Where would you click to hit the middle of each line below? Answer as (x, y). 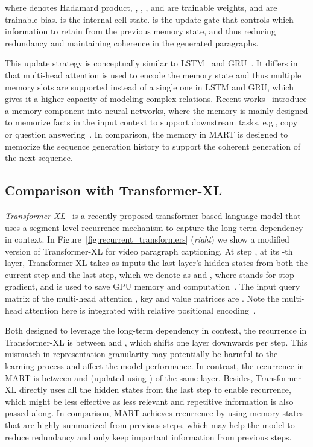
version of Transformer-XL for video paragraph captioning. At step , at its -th (149, 251)
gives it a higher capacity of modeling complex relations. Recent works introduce (156, 99)
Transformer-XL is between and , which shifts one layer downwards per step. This (156, 342)
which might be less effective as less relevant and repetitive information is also (149, 401)
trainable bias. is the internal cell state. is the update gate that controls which (149, 19)
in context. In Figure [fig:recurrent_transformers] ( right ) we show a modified (147, 239)
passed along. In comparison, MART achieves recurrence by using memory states (154, 413)
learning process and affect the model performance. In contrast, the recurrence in (155, 366)
